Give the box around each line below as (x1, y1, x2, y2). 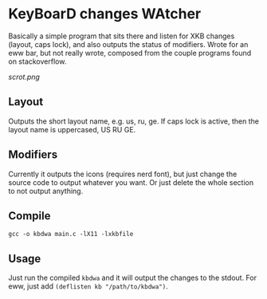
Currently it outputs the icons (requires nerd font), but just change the (8, 169, 238, 179)
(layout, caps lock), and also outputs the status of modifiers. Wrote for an (8, 39, 249, 49)
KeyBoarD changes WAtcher (8, 5, 202, 23)
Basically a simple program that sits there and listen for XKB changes (8, 31, 235, 41)
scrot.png (8, 72, 40, 81)
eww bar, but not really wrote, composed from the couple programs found (8, 48, 252, 57)
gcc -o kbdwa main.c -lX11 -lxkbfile (8, 230, 134, 238)
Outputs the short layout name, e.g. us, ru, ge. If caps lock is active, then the (8, 116, 259, 126)
